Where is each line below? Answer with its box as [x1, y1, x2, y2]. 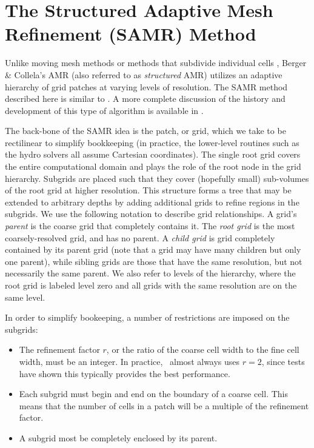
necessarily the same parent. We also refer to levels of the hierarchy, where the [5, 267, 296, 279]
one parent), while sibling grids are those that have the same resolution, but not [5, 255, 302, 267]
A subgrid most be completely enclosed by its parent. [19, 431, 218, 444]
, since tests [261, 355, 305, 367]
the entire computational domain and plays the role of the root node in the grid [5, 160, 301, 173]
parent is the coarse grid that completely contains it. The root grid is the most [5, 219, 295, 232]
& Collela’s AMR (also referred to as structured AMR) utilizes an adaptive [5, 68, 282, 81]
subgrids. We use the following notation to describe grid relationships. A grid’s [5, 207, 297, 220]
